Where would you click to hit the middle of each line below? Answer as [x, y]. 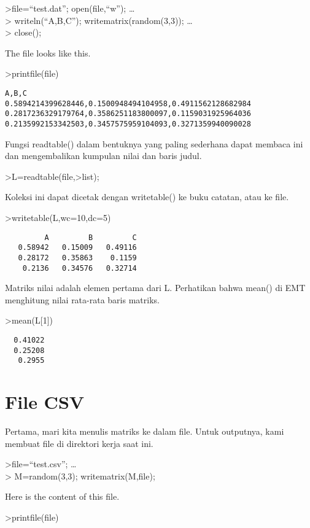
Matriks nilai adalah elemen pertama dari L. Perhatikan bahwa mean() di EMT [155, 288]
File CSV [45, 402]
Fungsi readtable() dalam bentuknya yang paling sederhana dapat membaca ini [154, 143]
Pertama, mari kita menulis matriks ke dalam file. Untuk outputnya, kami [145, 431]
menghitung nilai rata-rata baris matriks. [82, 299]
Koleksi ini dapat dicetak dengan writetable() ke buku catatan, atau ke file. [147, 197]
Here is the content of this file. [62, 496]
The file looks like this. [48, 52]
